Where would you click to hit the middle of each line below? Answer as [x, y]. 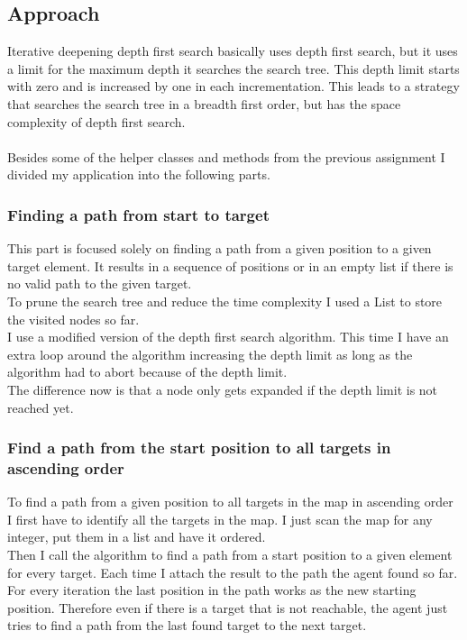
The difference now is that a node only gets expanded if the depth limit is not [223, 389]
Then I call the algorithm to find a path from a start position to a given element [230, 555]
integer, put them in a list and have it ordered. [137, 537]
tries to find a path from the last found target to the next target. [187, 625]
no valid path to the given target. [100, 283]
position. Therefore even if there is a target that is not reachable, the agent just [228, 607]
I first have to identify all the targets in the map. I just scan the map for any [220, 519]
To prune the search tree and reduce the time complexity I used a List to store [225, 301]
